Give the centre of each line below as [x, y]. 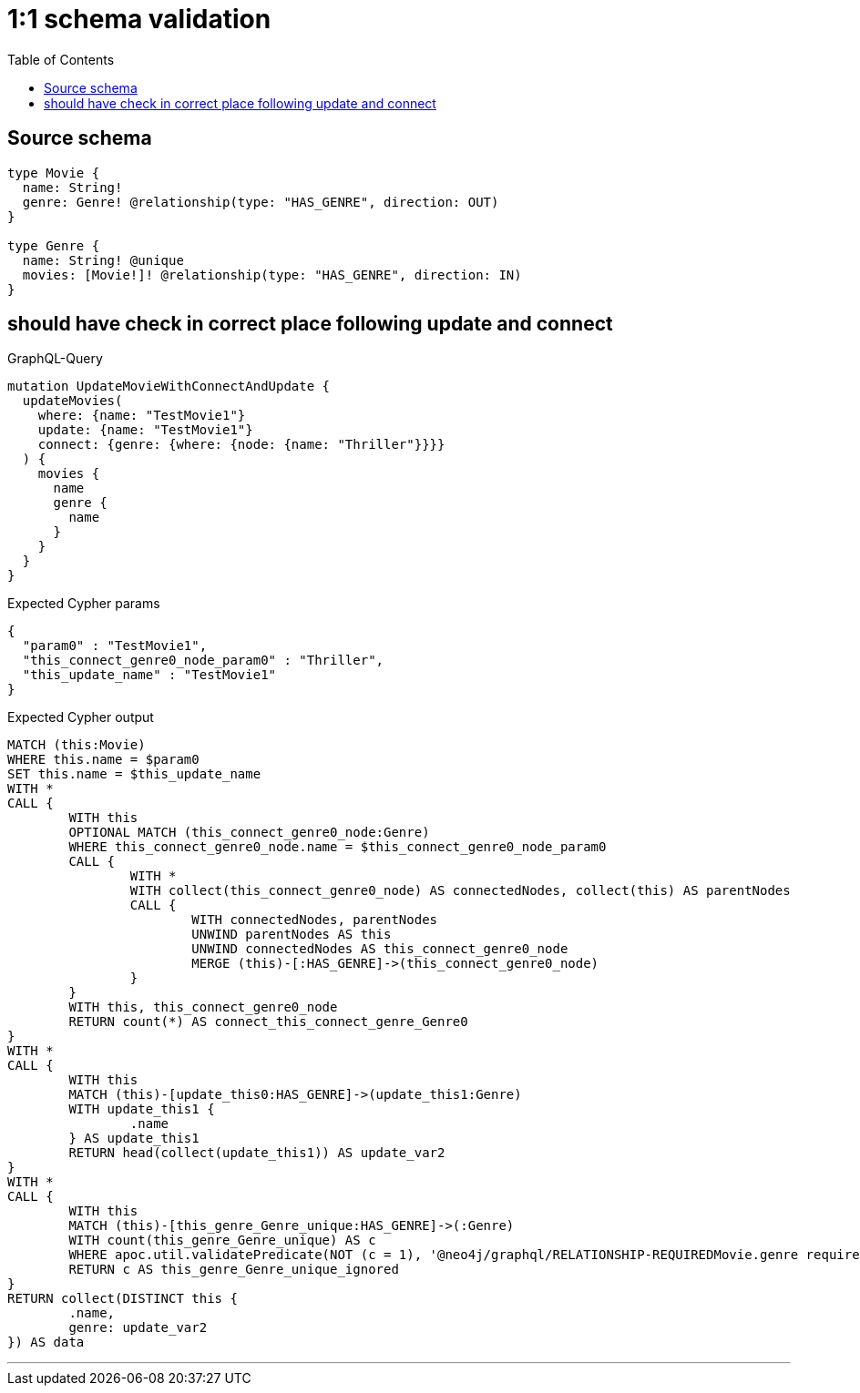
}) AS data [46, 1342]
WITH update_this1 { [142, 1109]
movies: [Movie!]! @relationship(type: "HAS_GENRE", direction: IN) [272, 275]
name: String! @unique [103, 260]
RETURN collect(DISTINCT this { [123, 1299]
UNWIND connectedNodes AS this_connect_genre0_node [380, 949]
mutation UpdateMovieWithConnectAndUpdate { [169, 386]
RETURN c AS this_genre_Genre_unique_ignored [234, 1270]
